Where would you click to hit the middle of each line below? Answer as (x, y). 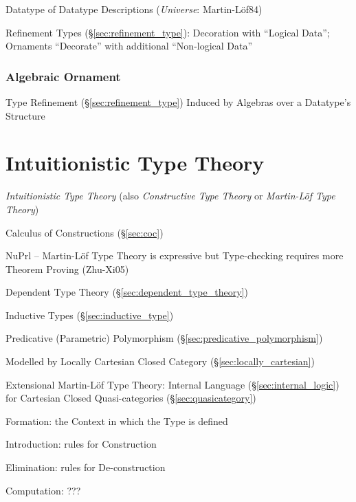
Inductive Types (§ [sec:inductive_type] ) (90, 315)
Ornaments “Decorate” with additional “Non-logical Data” (129, 46)
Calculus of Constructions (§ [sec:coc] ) (85, 232)
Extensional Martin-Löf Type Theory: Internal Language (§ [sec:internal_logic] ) (173, 384)
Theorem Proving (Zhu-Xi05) (67, 269)
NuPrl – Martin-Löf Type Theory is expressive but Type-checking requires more (175, 255)
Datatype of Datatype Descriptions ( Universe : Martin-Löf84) (134, 9)
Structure (25, 115)
